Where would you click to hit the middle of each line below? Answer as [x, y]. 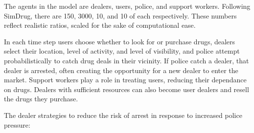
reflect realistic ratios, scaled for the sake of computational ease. [100, 25]
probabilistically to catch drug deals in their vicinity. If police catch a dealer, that [127, 60]
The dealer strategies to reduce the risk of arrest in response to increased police [123, 115]
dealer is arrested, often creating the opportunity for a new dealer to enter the [121, 70]
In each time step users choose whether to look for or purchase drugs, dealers [120, 41]
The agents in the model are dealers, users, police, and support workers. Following [127, 6]
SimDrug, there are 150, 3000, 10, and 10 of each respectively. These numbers [120, 15]
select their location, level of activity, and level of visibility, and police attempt [122, 51]
